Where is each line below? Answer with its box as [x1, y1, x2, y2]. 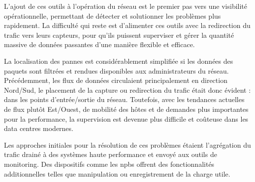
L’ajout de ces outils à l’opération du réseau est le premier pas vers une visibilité [4, 1, 248, 11]
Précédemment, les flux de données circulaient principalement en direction [4, 75, 227, 85]
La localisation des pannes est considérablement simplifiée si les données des [4, 55, 233, 66]
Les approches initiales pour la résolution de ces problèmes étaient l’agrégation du [4, 139, 251, 150]
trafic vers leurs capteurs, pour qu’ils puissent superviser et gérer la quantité [4, 29, 234, 40]
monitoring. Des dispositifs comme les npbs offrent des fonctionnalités [4, 158, 215, 169]
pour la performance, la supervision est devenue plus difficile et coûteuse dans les [4, 113, 249, 124]
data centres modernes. [4, 123, 73, 133]
